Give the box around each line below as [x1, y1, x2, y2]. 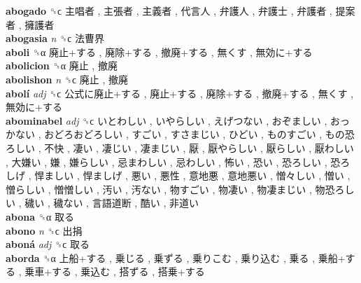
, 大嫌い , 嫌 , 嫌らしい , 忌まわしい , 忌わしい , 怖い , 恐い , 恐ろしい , [6, 154, 327, 169]
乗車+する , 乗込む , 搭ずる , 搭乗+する [24, 264, 205, 279]
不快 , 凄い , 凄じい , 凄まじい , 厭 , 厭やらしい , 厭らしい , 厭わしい [44, 140, 354, 155]
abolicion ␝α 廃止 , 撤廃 [6, 58, 118, 73]
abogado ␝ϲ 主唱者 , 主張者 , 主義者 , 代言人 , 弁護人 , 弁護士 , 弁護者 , [6, 4, 332, 18]
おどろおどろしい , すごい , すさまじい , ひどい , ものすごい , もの [44, 127, 345, 141]
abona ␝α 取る [6, 209, 74, 223]
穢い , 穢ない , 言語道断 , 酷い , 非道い [24, 195, 199, 210]
